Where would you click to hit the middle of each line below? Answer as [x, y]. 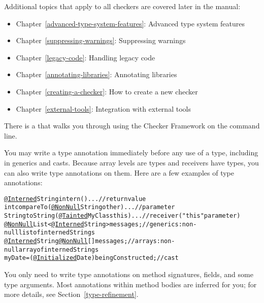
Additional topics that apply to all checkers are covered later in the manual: [122, 6]
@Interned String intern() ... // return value [75, 199]
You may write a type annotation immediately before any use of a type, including [131, 153]
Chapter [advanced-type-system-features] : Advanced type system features [130, 23]
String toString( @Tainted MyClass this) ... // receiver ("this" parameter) [122, 216]
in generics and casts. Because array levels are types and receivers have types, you [131, 162]
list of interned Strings [57, 233]
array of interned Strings [59, 249]
